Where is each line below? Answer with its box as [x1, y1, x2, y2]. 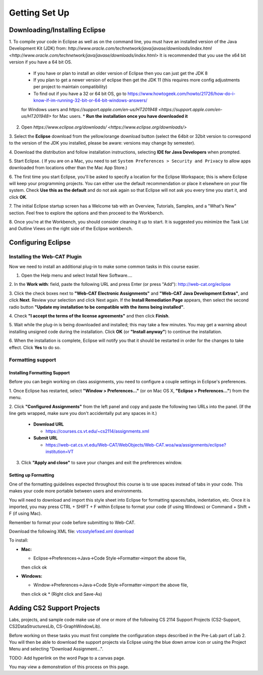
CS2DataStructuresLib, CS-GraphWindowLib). [9, 623, 102, 629]
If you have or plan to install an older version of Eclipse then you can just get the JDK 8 [33, 70, 208, 76]
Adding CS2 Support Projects [9, 604, 100, 612]
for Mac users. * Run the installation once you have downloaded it [52, 113, 188, 119]
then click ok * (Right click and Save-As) [21, 591, 102, 597]
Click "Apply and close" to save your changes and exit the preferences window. [21, 460, 183, 466]
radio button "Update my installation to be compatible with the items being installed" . [9, 304, 185, 310]
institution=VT [45, 449, 74, 454]
